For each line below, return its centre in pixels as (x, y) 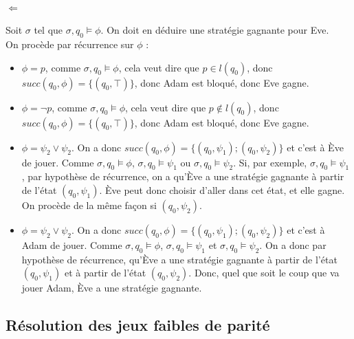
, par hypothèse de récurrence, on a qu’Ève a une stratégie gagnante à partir (183, 176)
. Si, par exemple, (270, 162)
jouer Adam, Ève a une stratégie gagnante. (112, 288)
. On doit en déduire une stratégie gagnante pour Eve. (215, 30)
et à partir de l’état (105, 273)
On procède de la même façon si (89, 205)
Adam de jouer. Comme (72, 244)
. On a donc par (293, 244)
